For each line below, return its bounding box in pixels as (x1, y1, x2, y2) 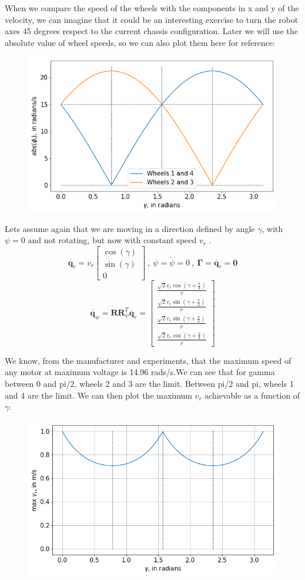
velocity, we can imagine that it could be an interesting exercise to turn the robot (5, 13, 299, 25)
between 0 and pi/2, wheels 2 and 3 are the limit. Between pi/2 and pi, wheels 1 (5, 377, 294, 390)
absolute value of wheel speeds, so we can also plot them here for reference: (5, 36, 276, 48)
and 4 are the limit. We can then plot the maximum (5, 389, 192, 401)
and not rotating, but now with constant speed (28, 234, 197, 246)
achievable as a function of (205, 389, 300, 401)
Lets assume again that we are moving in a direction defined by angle (5, 222, 255, 234)
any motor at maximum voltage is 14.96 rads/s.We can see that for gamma (5, 366, 275, 378)
